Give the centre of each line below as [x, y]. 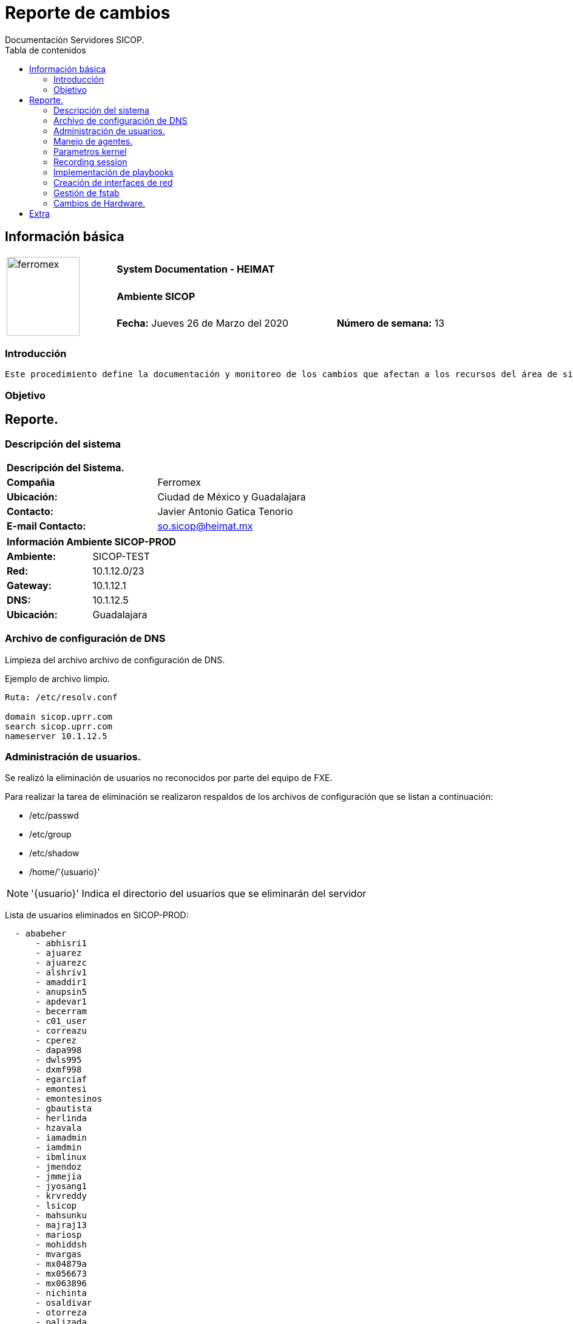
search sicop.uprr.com [59, 726]
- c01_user [61, 1021]
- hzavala [59, 1128]
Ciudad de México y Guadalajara [232, 496]
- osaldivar [64, 1303]
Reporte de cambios [88, 13]
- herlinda [61, 1118]
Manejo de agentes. [93, 141]
